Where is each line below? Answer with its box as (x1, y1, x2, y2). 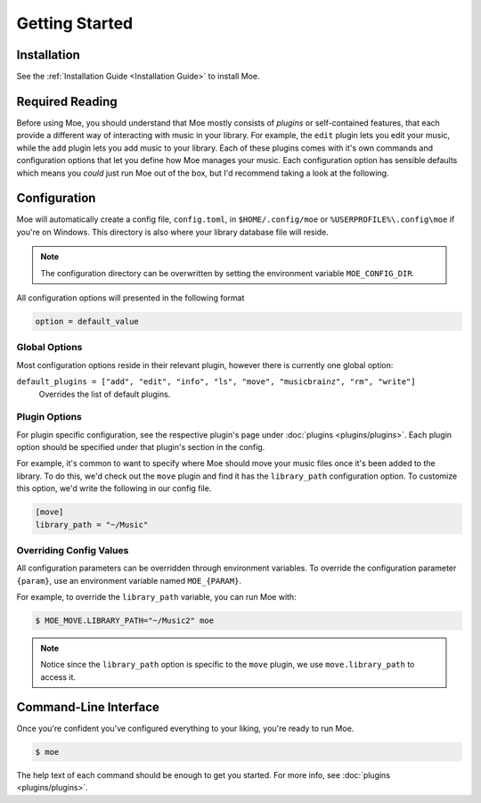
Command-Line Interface (16, 700, 160, 715)
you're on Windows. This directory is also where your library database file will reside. (16, 226, 329, 237)
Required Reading (16, 94, 118, 109)
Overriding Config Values (16, 544, 129, 556)
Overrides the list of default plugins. (38, 389, 171, 399)
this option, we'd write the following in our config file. (16, 483, 212, 494)
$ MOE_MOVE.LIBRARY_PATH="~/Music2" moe (35, 616, 214, 626)
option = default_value (35, 316, 140, 326)
